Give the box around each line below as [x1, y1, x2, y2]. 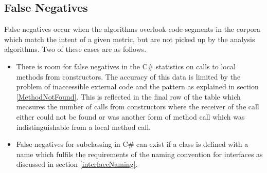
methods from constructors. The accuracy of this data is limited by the [16, 71, 241, 82]
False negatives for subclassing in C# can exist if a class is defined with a [16, 139, 248, 149]
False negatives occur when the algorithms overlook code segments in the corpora [4, 24, 261, 34]
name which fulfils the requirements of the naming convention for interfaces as [16, 148, 263, 159]
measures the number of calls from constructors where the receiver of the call [16, 101, 259, 112]
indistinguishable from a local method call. [16, 121, 151, 132]
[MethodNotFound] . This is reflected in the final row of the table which [16, 91, 241, 102]
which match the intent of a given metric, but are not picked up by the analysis [4, 33, 255, 44]
